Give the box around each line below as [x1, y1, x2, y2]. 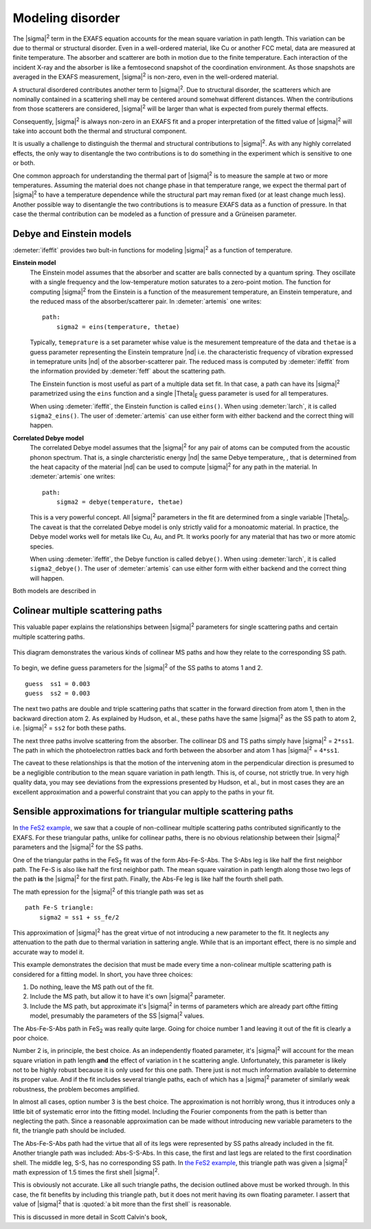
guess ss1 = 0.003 [25, 680, 91, 687]
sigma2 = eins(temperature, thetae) [56, 323, 180, 330]
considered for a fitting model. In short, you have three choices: [12, 970, 193, 979]
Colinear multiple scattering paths [12, 605, 163, 617]
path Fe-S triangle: [25, 904, 94, 912]
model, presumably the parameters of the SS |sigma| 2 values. [30, 1010, 205, 1020]
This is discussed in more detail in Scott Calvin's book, [12, 1212, 168, 1221]
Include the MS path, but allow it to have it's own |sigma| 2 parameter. [30, 991, 226, 1001]
